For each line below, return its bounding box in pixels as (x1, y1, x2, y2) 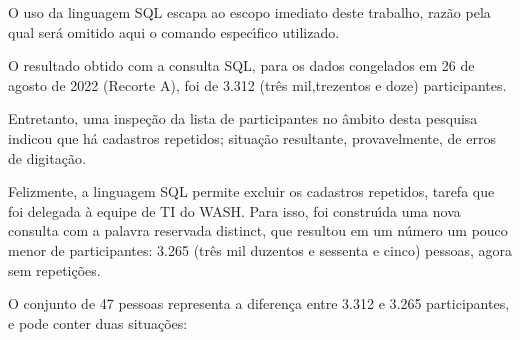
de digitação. (8, 147, 86, 168)
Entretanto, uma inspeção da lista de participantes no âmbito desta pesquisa (8, 108, 478, 129)
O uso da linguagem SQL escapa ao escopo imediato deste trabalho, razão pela (8, 2, 491, 22)
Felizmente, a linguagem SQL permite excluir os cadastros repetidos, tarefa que (8, 181, 495, 202)
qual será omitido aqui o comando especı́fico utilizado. (8, 21, 340, 42)
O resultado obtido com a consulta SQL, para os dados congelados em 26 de (8, 55, 475, 76)
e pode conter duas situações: (8, 312, 188, 333)
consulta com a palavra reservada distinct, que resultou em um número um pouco (8, 220, 508, 241)
